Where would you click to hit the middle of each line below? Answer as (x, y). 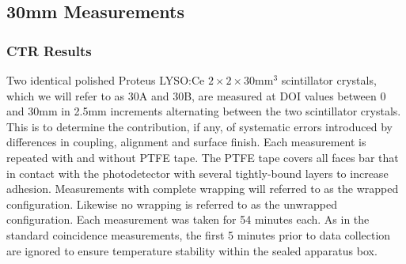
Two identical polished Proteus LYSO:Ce (106, 80)
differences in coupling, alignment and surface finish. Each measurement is (186, 142)
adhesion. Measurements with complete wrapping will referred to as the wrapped (203, 189)
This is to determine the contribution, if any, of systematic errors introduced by (199, 126)
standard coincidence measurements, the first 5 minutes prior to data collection (199, 234)
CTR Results (49, 50)
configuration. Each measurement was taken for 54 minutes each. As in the (188, 219)
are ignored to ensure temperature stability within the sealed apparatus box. (192, 250)
